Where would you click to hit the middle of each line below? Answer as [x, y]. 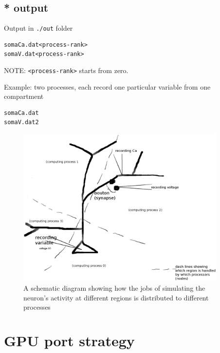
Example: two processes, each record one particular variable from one [107, 86]
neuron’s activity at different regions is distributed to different [116, 297]
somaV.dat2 [21, 122]
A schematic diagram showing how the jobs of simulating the [114, 288]
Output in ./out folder [38, 28]
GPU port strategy [69, 340]
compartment [24, 96]
